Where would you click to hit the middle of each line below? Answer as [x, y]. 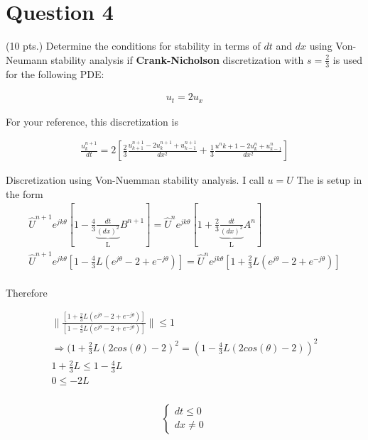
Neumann [27, 59]
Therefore [27, 292]
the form [25, 193]
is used [348, 59]
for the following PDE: [55, 73]
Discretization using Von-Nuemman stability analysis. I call [135, 180]
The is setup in [329, 180]
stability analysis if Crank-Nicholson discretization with [177, 59]
